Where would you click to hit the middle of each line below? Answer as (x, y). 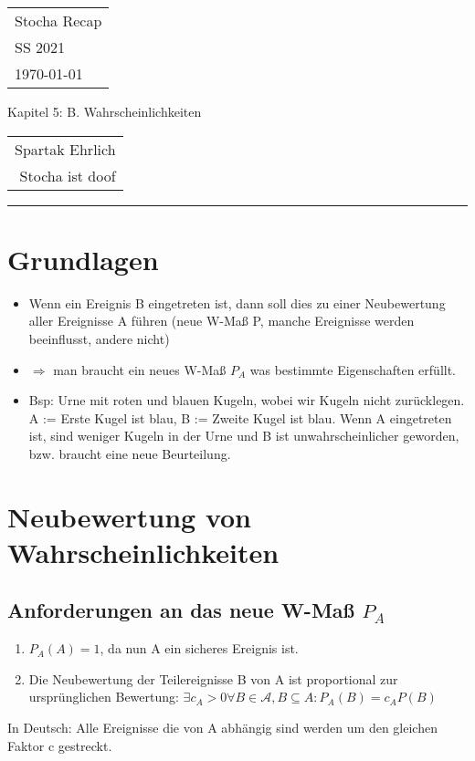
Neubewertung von (130, 516)
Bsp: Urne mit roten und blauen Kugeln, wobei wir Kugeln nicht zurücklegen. (247, 400)
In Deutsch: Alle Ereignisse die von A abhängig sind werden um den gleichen (222, 728)
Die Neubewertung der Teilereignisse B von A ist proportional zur (213, 678)
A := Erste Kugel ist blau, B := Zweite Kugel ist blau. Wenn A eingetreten (240, 417)
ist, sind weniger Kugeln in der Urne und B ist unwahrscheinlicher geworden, (244, 436)
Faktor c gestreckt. (60, 745)
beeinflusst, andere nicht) (99, 338)
